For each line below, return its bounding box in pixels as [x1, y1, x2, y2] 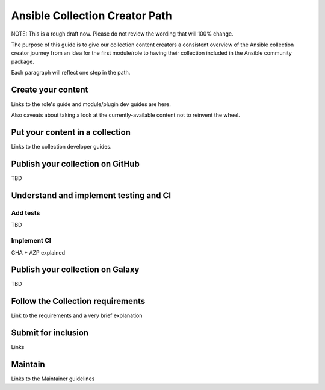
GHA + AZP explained [11, 249, 66, 256]
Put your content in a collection [11, 127, 131, 138]
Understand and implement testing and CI [11, 190, 172, 201]
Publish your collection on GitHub [11, 159, 140, 169]
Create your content [11, 84, 88, 94]
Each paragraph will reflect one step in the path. [11, 69, 131, 76]
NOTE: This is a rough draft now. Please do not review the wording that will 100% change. [11, 30, 234, 37]
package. [11, 58, 34, 65]
